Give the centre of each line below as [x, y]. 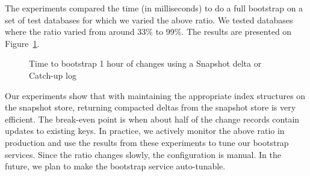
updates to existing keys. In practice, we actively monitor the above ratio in [145, 131]
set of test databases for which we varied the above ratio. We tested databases [149, 20]
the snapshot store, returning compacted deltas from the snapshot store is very [150, 107]
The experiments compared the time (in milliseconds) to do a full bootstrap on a [154, 8]
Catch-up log [53, 75]
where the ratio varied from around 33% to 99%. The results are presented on [148, 32]
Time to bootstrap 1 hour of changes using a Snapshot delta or [145, 63]
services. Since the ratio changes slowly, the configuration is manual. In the [143, 154]
